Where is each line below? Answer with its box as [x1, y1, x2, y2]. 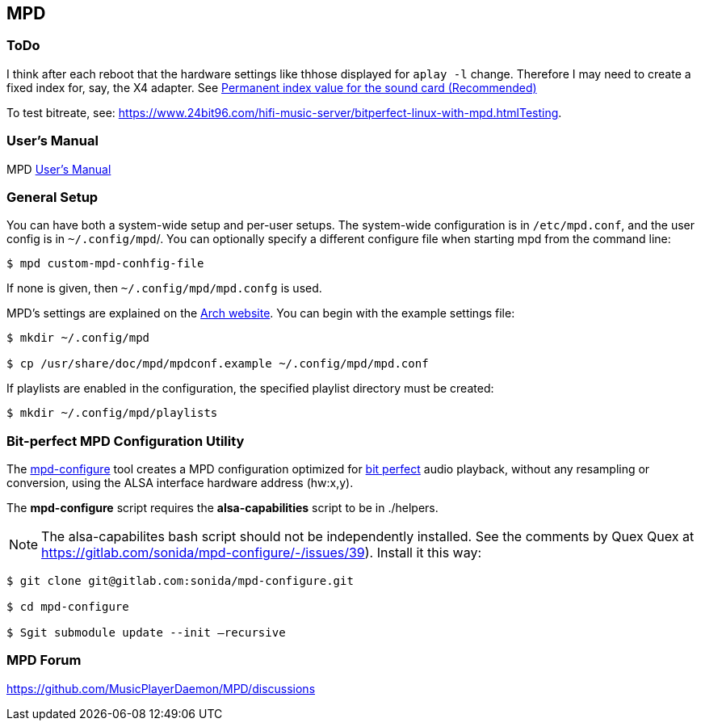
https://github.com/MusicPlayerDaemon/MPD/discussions [6, 681, 316, 695]
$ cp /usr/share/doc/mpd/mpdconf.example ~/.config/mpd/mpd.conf [6, 357, 429, 371]
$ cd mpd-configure [6, 600, 129, 614]
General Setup [6, 188, 99, 205]
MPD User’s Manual [6, 162, 111, 176]
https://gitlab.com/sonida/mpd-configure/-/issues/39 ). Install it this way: [41, 544, 482, 561]
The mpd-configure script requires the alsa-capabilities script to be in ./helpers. [6, 501, 439, 515]
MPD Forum [6, 652, 82, 669]
